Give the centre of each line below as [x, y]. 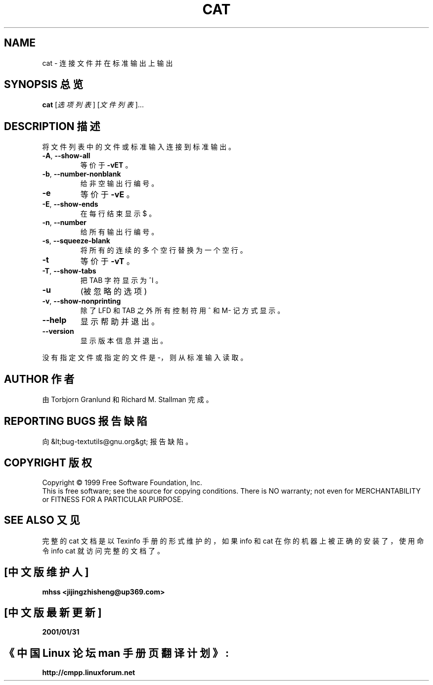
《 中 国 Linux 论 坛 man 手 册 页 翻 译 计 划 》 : [116, 653]
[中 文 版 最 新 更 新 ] [53, 612]
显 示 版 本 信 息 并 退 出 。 [124, 341]
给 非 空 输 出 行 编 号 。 [119, 183]
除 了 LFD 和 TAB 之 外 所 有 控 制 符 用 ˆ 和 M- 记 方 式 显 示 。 [182, 311]
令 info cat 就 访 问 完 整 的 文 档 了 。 [103, 550]
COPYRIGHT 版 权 [48, 463]
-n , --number [64, 223]
